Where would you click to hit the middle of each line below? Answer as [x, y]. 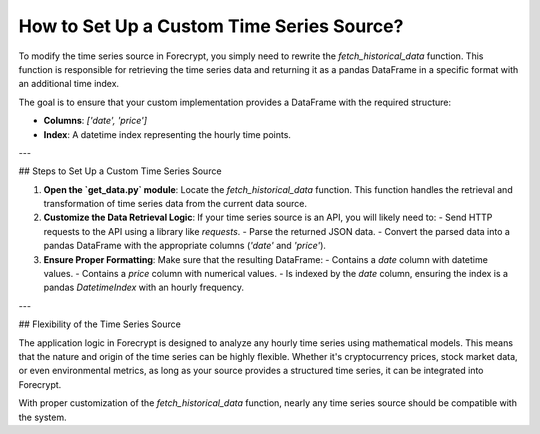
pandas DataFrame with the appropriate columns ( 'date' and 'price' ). [185, 246]
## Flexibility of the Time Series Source [100, 324]
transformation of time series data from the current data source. [175, 204]
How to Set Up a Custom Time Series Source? [211, 26]
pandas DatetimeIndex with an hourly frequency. [144, 287]
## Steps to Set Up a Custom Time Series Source [120, 171]
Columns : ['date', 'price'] [95, 121]
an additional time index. [69, 84]
